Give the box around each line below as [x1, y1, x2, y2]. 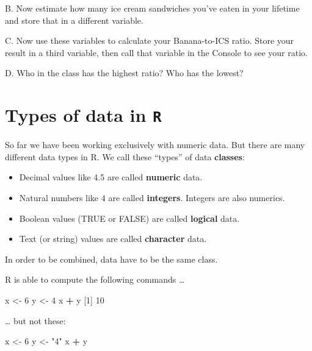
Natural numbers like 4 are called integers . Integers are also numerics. [19, 191, 285, 204]
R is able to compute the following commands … [5, 273, 185, 286]
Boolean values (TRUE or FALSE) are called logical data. [19, 211, 240, 224]
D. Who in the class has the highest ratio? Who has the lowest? [5, 66, 244, 79]
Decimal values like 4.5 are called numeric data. [19, 171, 203, 183]
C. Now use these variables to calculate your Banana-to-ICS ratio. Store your [5, 34, 294, 47]
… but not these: [5, 314, 66, 327]
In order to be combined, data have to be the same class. [5, 252, 218, 265]
